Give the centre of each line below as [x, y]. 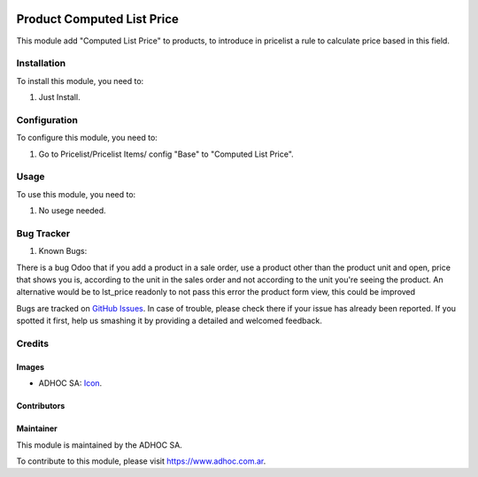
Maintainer [37, 428]
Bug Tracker [43, 233]
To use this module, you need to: [76, 194]
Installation [41, 64]
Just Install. [59, 97]
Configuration [47, 119]
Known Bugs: [63, 251]
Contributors [41, 406]
